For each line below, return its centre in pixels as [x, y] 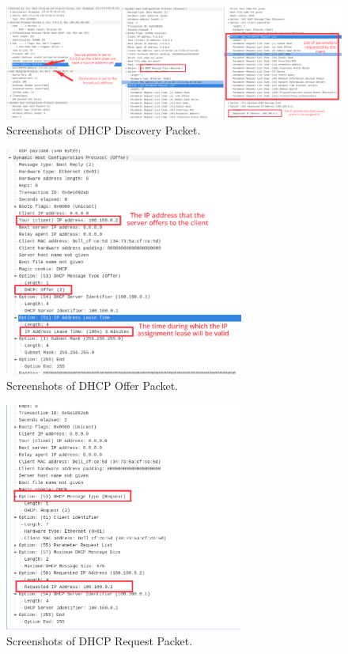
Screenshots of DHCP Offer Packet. [93, 386]
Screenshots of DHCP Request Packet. [100, 640]
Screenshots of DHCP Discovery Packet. [104, 130]
